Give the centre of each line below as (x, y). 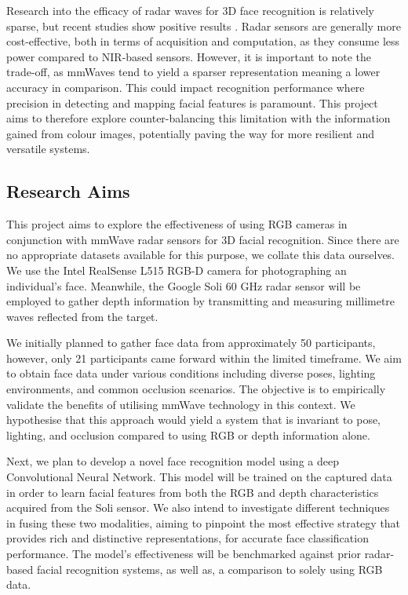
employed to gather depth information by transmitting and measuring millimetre (201, 301)
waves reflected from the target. (82, 316)
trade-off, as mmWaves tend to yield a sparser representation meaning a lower (193, 72)
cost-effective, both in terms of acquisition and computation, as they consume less (203, 41)
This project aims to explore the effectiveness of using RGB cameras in (177, 224)
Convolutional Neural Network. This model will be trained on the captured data (199, 477)
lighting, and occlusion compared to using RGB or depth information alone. (188, 434)
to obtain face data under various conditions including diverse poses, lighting (191, 373)
